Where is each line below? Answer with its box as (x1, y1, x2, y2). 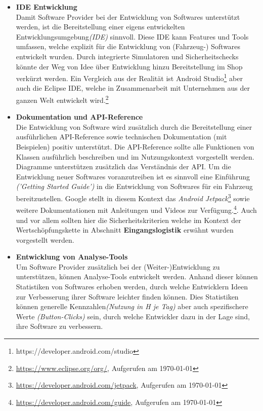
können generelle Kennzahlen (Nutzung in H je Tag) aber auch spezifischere (16, 301, 248, 312)
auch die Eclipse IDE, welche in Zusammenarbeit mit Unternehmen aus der (16, 83, 250, 93)
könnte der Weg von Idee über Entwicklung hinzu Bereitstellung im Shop (16, 61, 243, 71)
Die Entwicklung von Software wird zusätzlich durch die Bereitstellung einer (16, 121, 252, 132)
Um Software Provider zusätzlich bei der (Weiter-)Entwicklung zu (16, 261, 220, 272)
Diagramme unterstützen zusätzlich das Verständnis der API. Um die (16, 161, 231, 172)
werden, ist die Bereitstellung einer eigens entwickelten (16, 21, 185, 32)
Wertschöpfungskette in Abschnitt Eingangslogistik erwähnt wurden (16, 225, 234, 235)
